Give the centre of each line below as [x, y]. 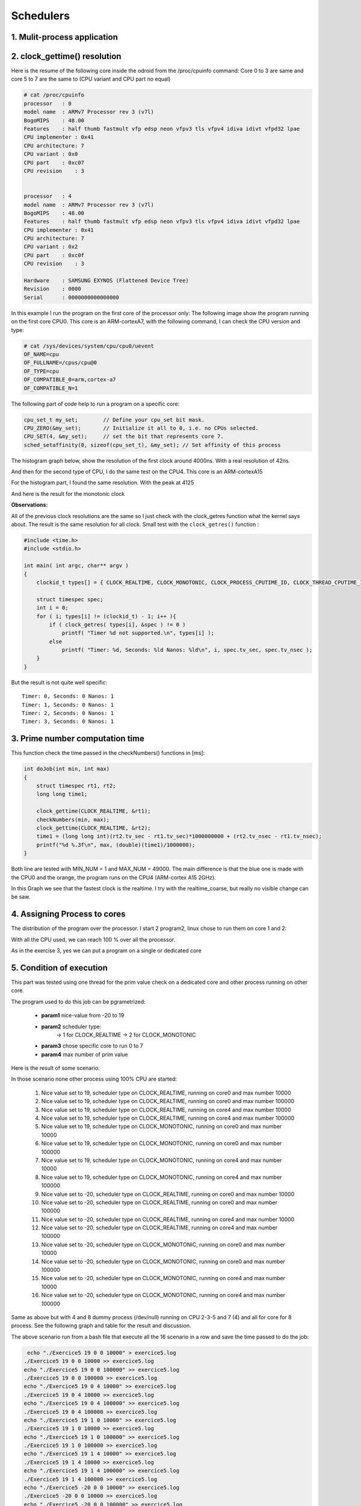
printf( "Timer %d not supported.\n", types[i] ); [138, 633]
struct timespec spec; [70, 599]
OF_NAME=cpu [42, 354]
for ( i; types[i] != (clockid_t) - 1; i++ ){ [106, 616]
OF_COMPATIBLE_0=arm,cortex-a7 [70, 380]
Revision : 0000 [52, 289]
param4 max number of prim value [85, 1054]
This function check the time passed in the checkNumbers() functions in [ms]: [108, 753]
